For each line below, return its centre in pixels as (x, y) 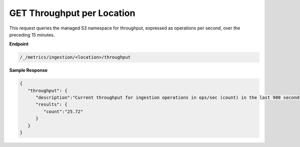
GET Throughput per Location (72, 13)
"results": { (51, 104)
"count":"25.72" (63, 111)
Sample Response (28, 70)
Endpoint (19, 44)
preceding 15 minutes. (32, 34)
